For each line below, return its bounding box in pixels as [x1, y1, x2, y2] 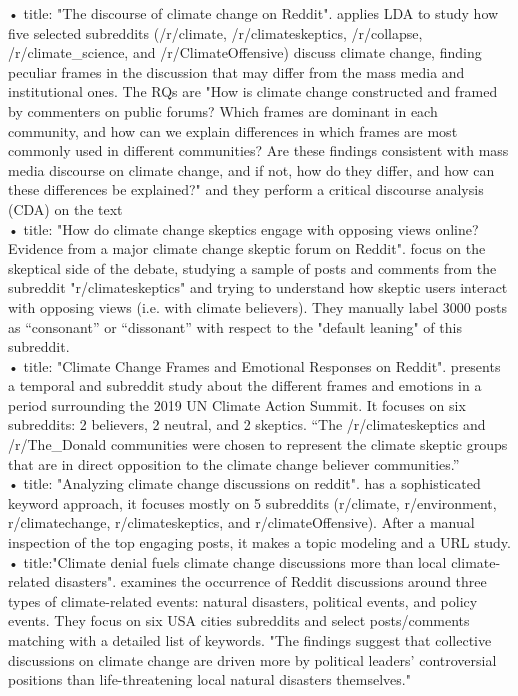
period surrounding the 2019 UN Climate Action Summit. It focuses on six [8, 394, 466, 415]
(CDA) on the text [8, 198, 123, 219]
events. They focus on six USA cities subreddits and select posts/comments [8, 610, 470, 631]
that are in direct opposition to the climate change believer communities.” [8, 453, 460, 474]
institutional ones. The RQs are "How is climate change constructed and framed [8, 81, 498, 102]
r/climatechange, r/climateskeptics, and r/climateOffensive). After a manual [8, 512, 475, 533]
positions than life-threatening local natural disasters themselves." [8, 669, 411, 690]
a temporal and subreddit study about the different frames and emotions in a [8, 375, 482, 396]
